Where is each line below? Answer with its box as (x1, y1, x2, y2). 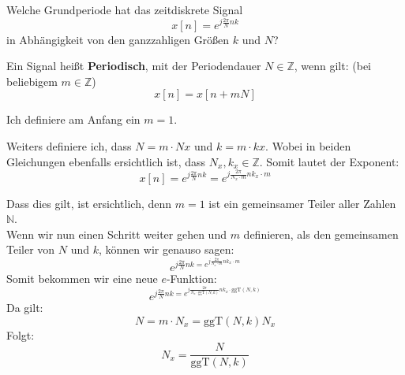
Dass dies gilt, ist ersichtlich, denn (6, 195, 172, 211)
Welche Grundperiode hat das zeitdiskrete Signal (6, 2, 243, 17)
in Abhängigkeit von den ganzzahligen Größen (6, 31, 230, 47)
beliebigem (6, 72, 58, 89)
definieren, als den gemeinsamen (243, 225, 399, 242)
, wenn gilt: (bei (294, 58, 371, 74)
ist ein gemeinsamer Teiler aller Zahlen (208, 195, 396, 211)
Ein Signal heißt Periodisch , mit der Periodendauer (6, 58, 261, 74)
